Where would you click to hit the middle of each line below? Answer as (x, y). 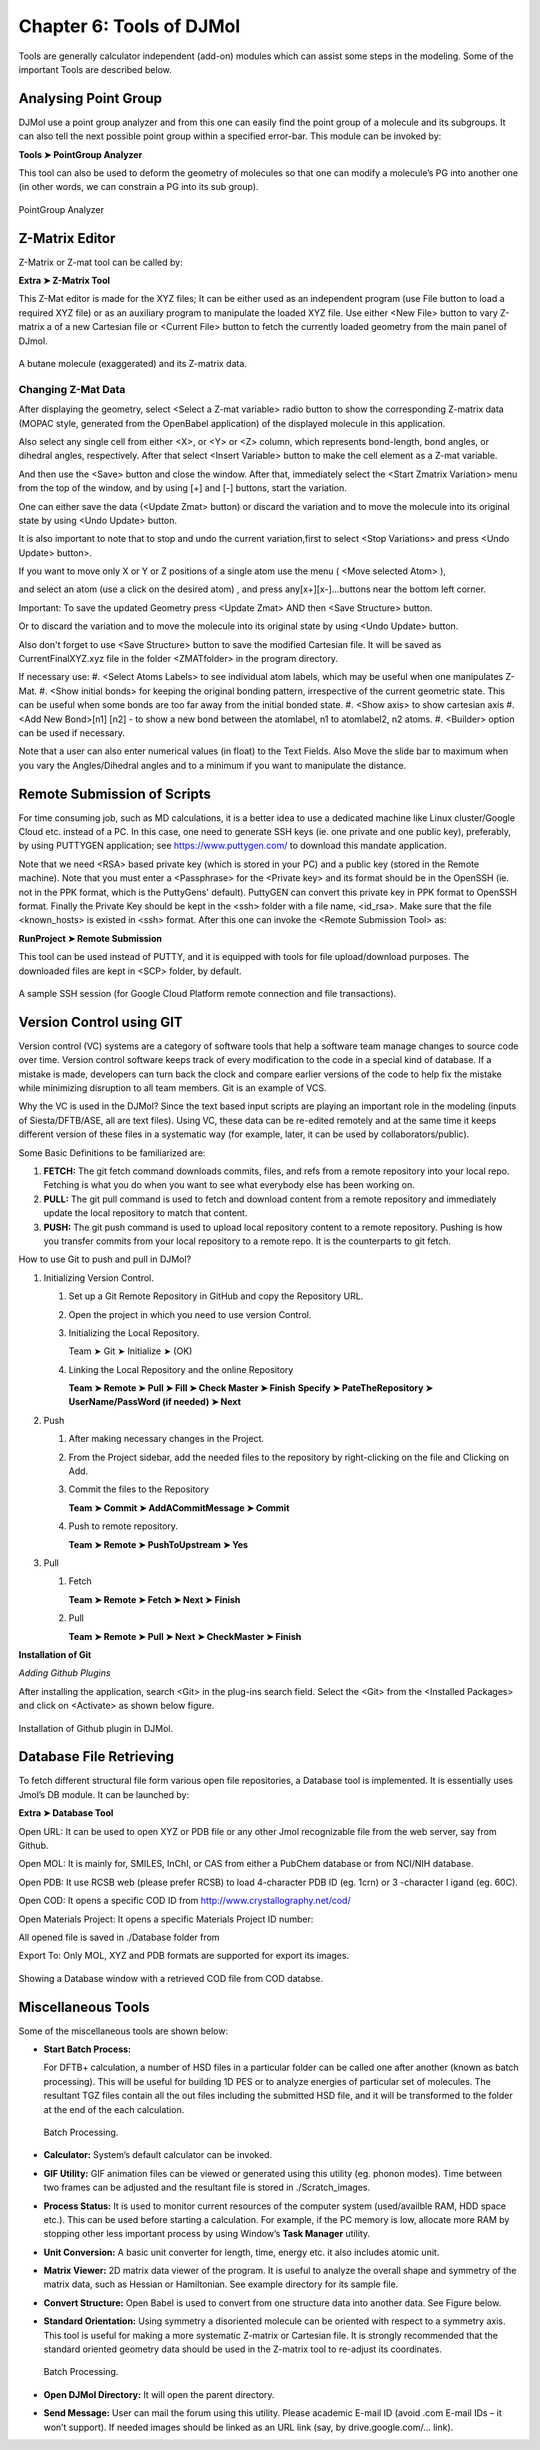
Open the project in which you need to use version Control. (190, 1314)
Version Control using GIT (101, 1021)
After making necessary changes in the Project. (166, 1439)
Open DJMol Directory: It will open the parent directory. (159, 2394)
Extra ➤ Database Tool (66, 1813)
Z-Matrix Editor (67, 238)
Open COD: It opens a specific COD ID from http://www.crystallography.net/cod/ (184, 1901)
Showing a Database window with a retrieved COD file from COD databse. (171, 1978)
